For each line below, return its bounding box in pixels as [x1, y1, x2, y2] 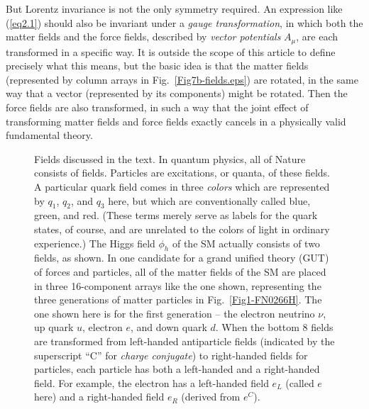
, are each [296, 29, 338, 44]
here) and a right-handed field [34, 389, 165, 404]
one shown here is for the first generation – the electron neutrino [34, 306, 315, 320]
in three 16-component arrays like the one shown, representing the [34, 278, 321, 293]
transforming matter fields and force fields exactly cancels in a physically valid [6, 113, 346, 128]
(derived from [181, 389, 241, 404]
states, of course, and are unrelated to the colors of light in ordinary [34, 221, 330, 236]
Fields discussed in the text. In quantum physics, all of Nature [34, 151, 306, 166]
